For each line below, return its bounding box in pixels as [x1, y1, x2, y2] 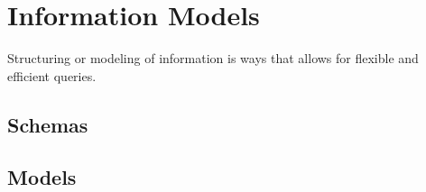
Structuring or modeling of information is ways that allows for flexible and [7, 49, 419, 68]
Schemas [7, 110, 88, 138]
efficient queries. [7, 66, 97, 85]
